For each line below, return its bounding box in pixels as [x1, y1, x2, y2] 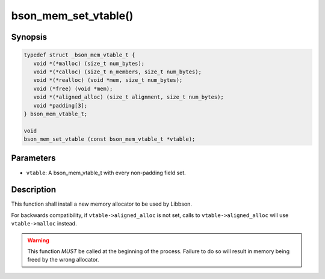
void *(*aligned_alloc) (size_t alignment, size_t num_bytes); [33, 94, 224, 100]
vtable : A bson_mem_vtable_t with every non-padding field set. [26, 169, 186, 176]
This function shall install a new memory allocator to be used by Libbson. [11, 200, 193, 207]
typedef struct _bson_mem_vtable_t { [23, 52, 135, 58]
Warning [27, 236, 49, 244]
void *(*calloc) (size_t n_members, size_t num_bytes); [33, 68, 202, 75]
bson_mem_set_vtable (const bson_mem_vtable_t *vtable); [23, 136, 196, 143]
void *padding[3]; [33, 102, 88, 109]
